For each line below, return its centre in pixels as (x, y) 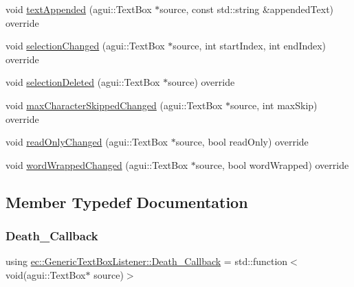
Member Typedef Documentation (127, 202)
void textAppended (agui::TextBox (79, 9)
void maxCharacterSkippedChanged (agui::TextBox (114, 105)
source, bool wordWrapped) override (272, 164)
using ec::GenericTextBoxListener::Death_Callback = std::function (147, 261)
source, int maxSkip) (274, 105)
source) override (201, 82)
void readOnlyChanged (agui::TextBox (87, 142)
